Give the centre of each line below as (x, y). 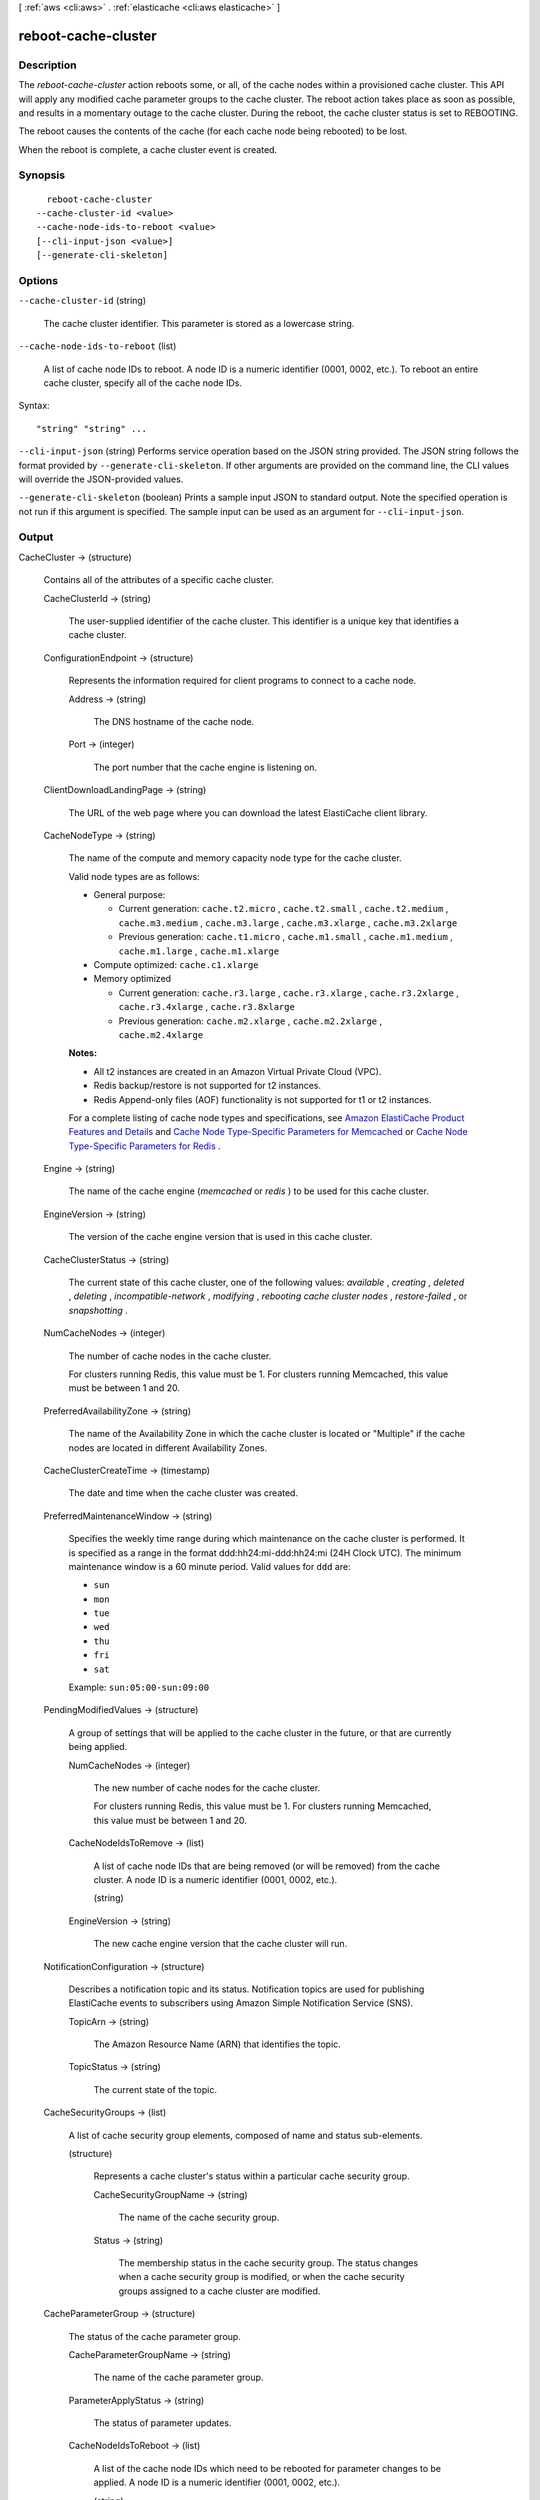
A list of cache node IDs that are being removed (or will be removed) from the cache (266, 1866)
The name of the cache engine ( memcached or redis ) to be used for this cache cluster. (248, 1191)
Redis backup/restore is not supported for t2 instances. (207, 1086)
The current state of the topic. (155, 2089)
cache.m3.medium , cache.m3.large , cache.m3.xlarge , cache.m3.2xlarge (288, 922)
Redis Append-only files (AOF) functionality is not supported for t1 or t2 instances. (262, 1099)
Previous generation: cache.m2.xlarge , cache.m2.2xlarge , (250, 1021)
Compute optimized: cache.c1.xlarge (176, 965)
